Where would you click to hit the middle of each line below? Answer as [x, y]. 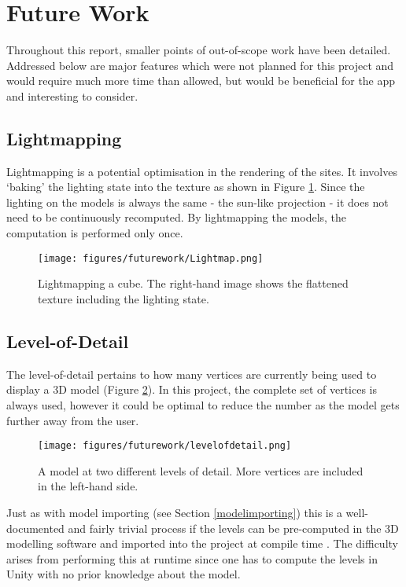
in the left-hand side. [88, 486]
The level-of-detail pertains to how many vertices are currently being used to [192, 374]
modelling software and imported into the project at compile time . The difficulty [202, 543]
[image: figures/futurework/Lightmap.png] [151, 258]
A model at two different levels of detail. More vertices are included [201, 470]
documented [35, 528]
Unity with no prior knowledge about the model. [124, 574]
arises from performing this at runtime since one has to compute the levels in [192, 558]
